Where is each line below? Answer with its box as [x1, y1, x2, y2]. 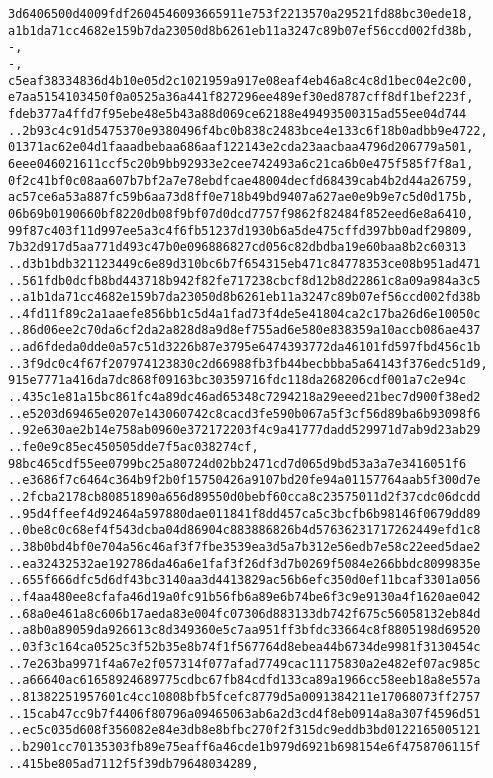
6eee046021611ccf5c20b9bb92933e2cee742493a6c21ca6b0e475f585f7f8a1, [8, 156, 474, 171]
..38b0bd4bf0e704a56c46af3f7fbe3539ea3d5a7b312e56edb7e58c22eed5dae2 [8, 540, 481, 554]
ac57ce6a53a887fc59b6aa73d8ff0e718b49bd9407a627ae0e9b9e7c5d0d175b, [8, 190, 474, 205]
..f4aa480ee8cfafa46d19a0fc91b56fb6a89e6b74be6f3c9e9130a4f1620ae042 [8, 589, 481, 604]
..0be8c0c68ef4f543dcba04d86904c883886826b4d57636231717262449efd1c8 [8, 523, 481, 538]
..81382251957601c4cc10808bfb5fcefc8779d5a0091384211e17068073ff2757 [8, 689, 481, 704]
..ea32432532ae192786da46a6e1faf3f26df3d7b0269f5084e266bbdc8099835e [8, 556, 481, 571]
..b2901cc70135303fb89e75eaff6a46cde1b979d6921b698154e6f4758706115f [8, 739, 481, 754]
